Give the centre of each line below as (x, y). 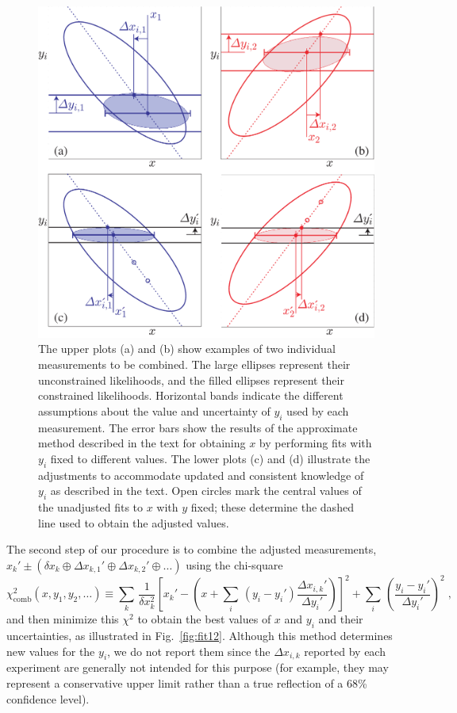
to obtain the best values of (204, 619)
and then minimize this (63, 619)
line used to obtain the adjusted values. (134, 522)
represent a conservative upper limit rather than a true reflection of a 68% (187, 682)
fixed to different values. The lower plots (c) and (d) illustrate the (210, 458)
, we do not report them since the (189, 651)
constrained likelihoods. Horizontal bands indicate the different (191, 395)
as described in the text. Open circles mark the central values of (206, 491)
